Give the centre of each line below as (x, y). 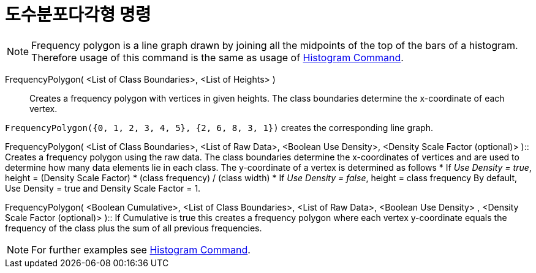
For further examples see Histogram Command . (141, 249)
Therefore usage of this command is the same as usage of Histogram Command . (217, 57)
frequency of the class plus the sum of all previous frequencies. (134, 228)
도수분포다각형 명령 (78, 15)
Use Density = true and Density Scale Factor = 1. (103, 188)
